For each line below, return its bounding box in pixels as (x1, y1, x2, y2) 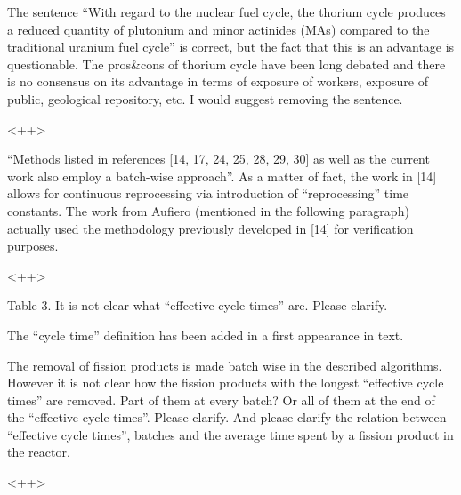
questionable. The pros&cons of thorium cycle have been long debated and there (7, 54, 446, 73)
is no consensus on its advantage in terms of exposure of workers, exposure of (7, 72, 428, 91)
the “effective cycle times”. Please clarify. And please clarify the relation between (7, 408, 447, 427)
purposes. (7, 236, 59, 255)
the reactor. (7, 443, 70, 461)
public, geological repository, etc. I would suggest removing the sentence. (7, 89, 403, 108)
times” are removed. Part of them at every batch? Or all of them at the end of (7, 390, 435, 409)
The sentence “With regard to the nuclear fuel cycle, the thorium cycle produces (7, 3, 446, 20)
